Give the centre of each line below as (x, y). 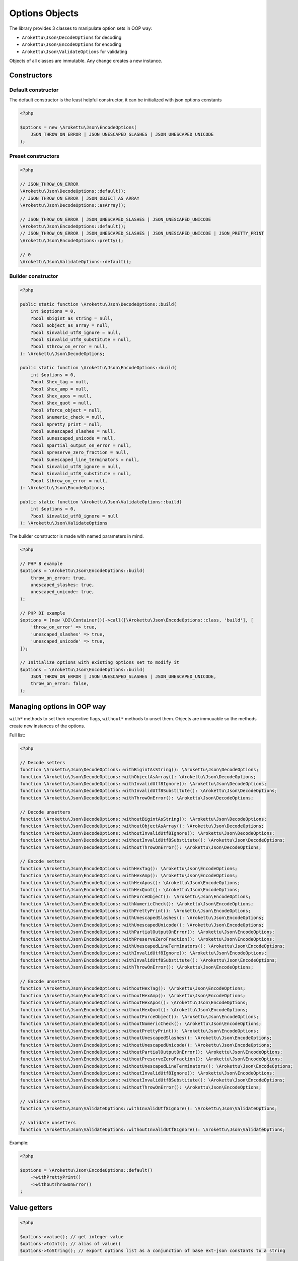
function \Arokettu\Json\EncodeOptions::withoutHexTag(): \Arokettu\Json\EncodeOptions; (133, 988)
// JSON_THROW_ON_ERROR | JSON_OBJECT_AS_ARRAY (80, 198)
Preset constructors (34, 156)
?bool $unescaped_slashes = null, (73, 431)
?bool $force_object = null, (66, 410)
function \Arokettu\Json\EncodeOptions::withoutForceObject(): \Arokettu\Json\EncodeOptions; (139, 1017)
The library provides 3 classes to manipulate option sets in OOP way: (81, 28)
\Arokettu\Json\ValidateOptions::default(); (76, 262)
